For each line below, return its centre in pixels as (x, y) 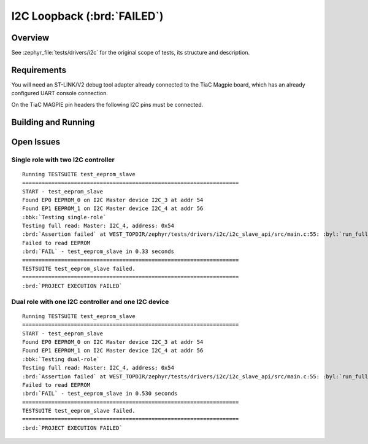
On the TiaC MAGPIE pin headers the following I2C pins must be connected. (107, 104)
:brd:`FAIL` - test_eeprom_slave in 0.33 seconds (98, 251)
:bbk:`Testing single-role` (64, 217)
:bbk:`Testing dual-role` (61, 359)
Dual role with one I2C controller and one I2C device (90, 302)
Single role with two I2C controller (63, 160)
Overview (30, 38)
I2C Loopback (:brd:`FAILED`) (87, 16)
